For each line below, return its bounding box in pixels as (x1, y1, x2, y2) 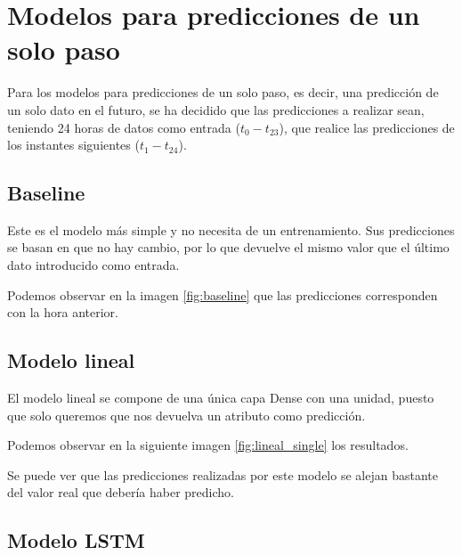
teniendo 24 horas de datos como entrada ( (7, 118, 240, 136)
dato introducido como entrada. (7, 256, 180, 274)
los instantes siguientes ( (7, 135, 140, 154)
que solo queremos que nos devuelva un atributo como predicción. (7, 405, 366, 424)
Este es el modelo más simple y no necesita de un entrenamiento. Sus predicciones (7, 220, 455, 239)
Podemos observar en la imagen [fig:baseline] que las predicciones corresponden (7, 285, 438, 304)
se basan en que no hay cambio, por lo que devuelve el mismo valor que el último (7, 238, 450, 257)
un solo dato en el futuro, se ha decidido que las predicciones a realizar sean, (7, 100, 425, 118)
